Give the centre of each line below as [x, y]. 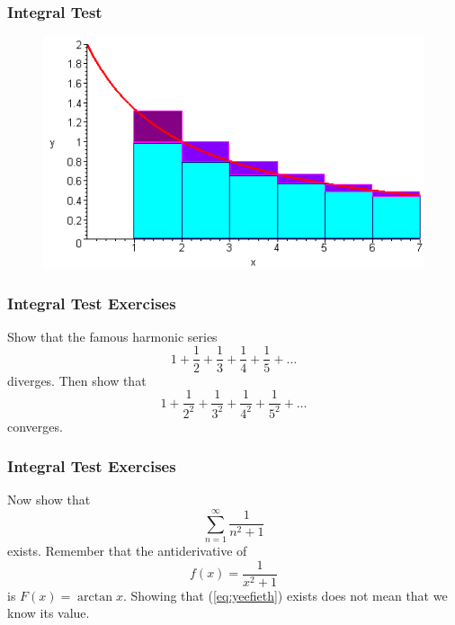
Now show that [49, 500]
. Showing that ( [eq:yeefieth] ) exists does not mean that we [285, 595]
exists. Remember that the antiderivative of [127, 551]
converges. [35, 426]
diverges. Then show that [77, 380]
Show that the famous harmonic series [112, 336]
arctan [95, 597]
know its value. [49, 613]
